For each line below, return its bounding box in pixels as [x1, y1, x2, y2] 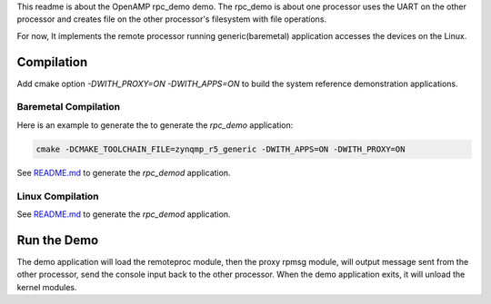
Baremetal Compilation [16, 101, 121, 113]
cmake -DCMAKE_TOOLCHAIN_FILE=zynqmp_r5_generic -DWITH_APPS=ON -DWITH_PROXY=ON [35, 143, 406, 154]
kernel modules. [16, 281, 77, 292]
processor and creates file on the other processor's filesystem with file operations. [16, 14, 327, 25]
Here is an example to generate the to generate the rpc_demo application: [16, 119, 294, 131]
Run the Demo [16, 232, 99, 248]
